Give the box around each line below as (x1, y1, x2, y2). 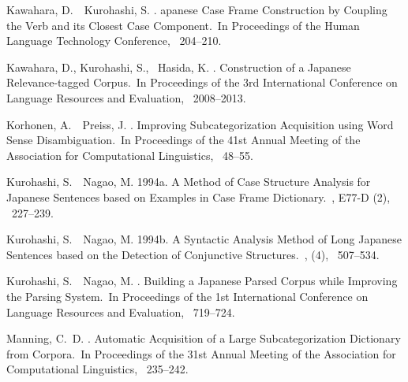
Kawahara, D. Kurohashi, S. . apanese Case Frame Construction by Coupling (6, 2, 387, 17)
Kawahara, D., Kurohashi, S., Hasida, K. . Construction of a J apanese (6, 58, 351, 75)
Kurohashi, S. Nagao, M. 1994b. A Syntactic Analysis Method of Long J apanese (6, 231, 402, 247)
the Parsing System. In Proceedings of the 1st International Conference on (6, 287, 369, 304)
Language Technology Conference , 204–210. (6, 32, 222, 49)
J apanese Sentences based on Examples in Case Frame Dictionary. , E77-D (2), (6, 188, 391, 205)
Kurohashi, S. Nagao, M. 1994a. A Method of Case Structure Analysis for (6, 173, 371, 190)
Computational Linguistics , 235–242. (6, 361, 189, 377)
